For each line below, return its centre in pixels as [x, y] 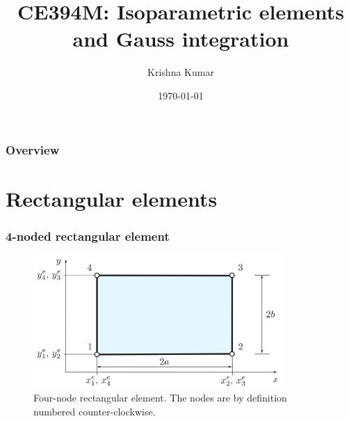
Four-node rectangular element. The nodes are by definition [160, 398]
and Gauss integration [181, 39]
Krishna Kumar [181, 72]
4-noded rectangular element [88, 236]
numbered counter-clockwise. [95, 411]
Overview [33, 149]
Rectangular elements [112, 198]
